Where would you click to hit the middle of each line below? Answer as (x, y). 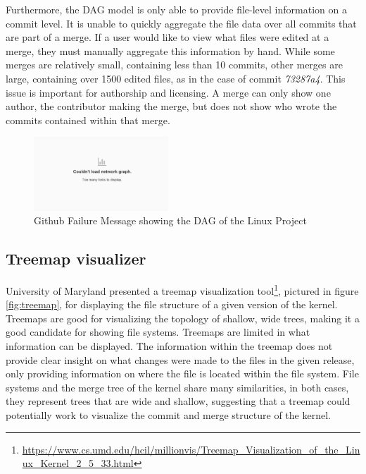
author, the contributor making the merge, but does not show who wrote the (171, 106)
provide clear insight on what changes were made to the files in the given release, (180, 359)
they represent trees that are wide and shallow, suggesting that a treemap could (178, 401)
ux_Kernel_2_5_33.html (78, 463)
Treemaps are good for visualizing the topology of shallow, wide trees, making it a (183, 318)
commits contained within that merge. (88, 120)
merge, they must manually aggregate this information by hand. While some (170, 50)
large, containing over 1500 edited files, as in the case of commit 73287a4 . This (176, 78)
